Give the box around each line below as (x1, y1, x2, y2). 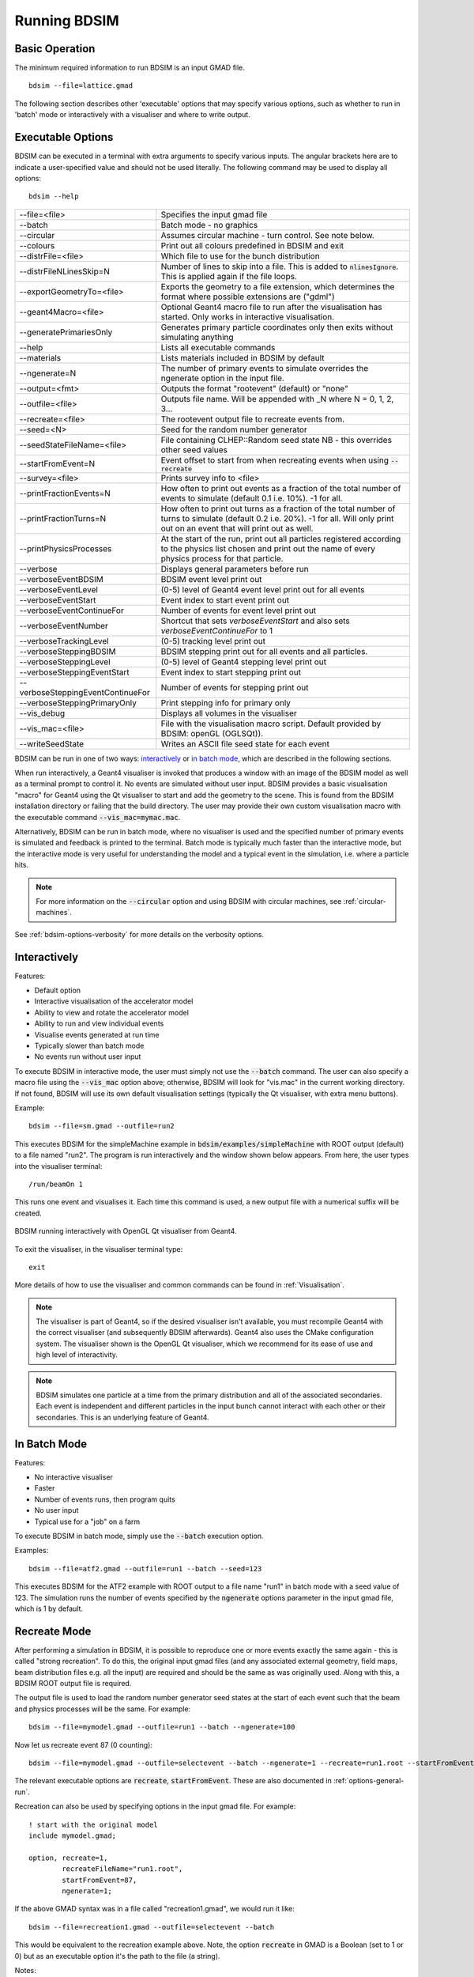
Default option (34, 985, 81, 996)
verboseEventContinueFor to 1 (160, 625, 273, 636)
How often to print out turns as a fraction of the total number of (160, 503, 396, 514)
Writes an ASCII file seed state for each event (160, 738, 330, 749)
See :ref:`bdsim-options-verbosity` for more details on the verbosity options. (14, 929, 265, 939)
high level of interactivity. (36, 1350, 118, 1359)
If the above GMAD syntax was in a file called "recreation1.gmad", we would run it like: (14, 1904, 295, 1914)
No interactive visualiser (34, 1472, 114, 1482)
